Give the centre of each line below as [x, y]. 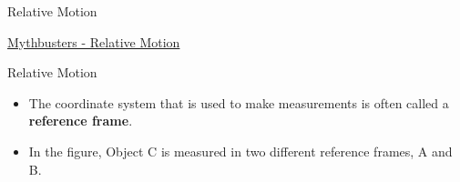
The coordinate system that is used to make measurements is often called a [239, 102]
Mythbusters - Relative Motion [94, 41]
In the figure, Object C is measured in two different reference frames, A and [240, 151]
